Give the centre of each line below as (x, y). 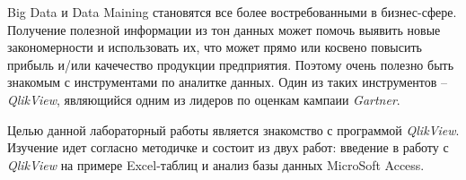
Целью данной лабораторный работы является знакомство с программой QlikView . (233, 129)
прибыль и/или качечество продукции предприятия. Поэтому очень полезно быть (231, 64)
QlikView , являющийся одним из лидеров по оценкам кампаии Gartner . (204, 99)
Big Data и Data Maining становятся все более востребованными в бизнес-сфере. (232, 12)
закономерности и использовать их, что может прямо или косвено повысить (215, 47)
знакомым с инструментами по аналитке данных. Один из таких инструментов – (228, 82)
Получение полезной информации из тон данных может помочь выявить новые (224, 29)
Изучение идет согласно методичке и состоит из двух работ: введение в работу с (228, 147)
